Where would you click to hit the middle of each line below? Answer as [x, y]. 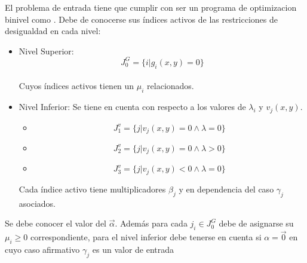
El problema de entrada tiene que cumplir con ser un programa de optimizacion [151, 7]
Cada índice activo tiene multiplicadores [92, 189]
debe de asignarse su [256, 223]
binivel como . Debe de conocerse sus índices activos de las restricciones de [142, 19]
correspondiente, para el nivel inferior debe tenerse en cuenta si [146, 237]
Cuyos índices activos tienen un [76, 86]
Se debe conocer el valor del [56, 223]
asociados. [37, 203]
